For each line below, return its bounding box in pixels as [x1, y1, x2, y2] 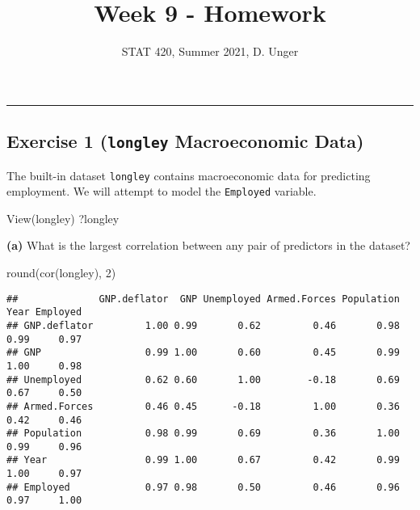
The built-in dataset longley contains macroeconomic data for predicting [6, 166, 371, 183]
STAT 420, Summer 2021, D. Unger [121, 43, 299, 60]
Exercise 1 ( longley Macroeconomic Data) [6, 129, 364, 154]
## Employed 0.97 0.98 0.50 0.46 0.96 [6, 481, 400, 493]
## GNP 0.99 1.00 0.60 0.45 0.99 [6, 347, 400, 359]
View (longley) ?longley [6, 209, 120, 226]
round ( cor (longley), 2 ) [6, 264, 116, 280]
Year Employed [6, 306, 82, 318]
